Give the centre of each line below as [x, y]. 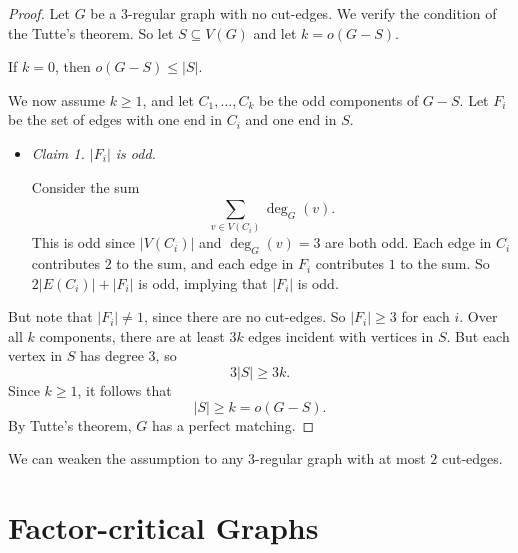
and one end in [291, 119]
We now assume [56, 99]
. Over [478, 316]
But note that [50, 316]
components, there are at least [132, 335]
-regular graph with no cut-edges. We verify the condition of [312, 13]
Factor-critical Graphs [163, 527]
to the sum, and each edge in [205, 263]
